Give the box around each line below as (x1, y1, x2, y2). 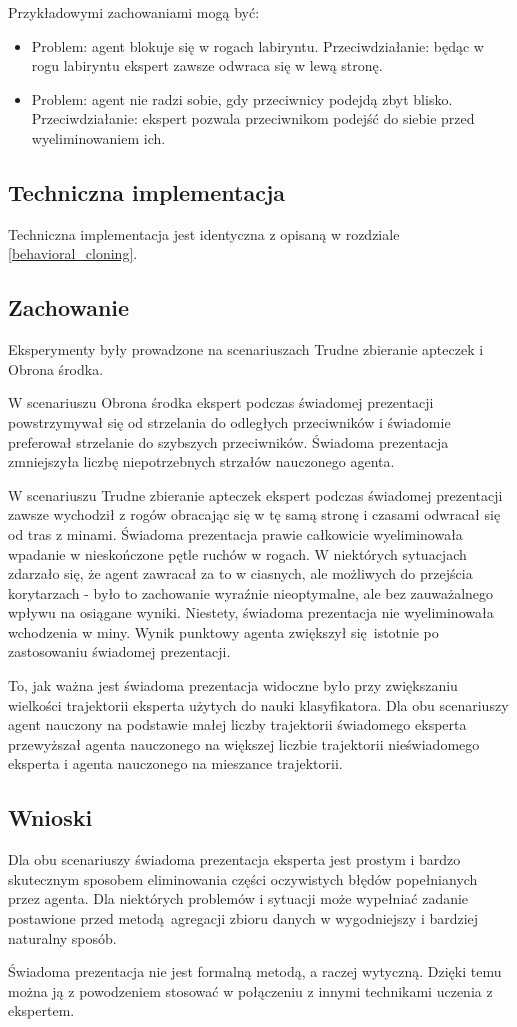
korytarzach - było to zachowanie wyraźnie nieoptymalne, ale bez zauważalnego (8, 582, 494, 603)
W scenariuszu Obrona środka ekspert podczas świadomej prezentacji (8, 392, 434, 413)
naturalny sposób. (8, 927, 117, 948)
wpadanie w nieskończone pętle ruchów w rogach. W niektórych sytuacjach (8, 543, 467, 564)
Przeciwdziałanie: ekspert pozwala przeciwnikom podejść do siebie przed (31, 108, 475, 129)
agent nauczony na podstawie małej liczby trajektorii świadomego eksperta (8, 714, 467, 735)
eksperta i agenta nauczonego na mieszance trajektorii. (8, 753, 343, 774)
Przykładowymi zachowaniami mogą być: (8, 2, 260, 22)
